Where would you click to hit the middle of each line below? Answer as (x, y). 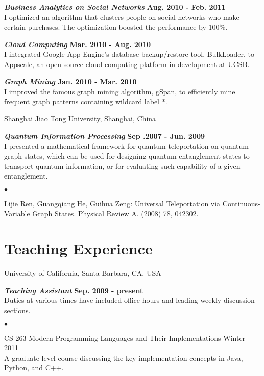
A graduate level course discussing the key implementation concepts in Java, (124, 357)
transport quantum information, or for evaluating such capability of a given (122, 165)
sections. (17, 310)
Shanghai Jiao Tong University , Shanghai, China (80, 118)
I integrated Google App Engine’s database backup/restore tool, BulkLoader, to (129, 54)
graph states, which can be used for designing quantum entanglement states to (127, 156)
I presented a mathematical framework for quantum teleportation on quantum (127, 146)
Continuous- (241, 203)
